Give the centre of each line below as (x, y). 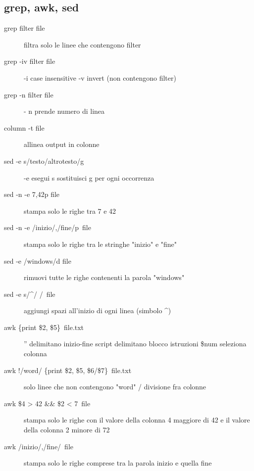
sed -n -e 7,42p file (32, 194)
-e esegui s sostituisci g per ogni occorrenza (89, 177)
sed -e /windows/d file (38, 260)
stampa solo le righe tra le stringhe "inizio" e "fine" (101, 244)
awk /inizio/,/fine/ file (39, 446)
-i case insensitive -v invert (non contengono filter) (100, 77)
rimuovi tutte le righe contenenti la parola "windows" (104, 277)
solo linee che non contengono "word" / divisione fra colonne (115, 387)
